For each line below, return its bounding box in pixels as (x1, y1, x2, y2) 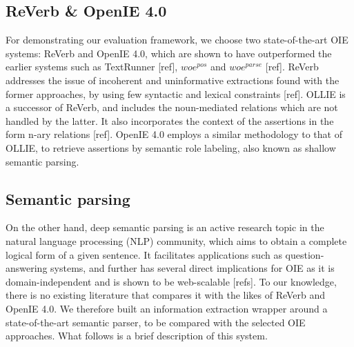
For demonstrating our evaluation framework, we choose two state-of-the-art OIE (6, 32, 348, 47)
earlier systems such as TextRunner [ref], (6, 59, 178, 74)
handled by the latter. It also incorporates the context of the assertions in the (6, 113, 334, 128)
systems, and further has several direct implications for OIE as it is (50, 261, 335, 275)
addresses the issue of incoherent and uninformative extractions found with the (6, 72, 340, 87)
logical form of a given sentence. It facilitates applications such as (6, 247, 282, 261)
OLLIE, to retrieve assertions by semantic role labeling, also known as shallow (6, 140, 336, 155)
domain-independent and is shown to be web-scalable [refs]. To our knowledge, (6, 274, 337, 288)
